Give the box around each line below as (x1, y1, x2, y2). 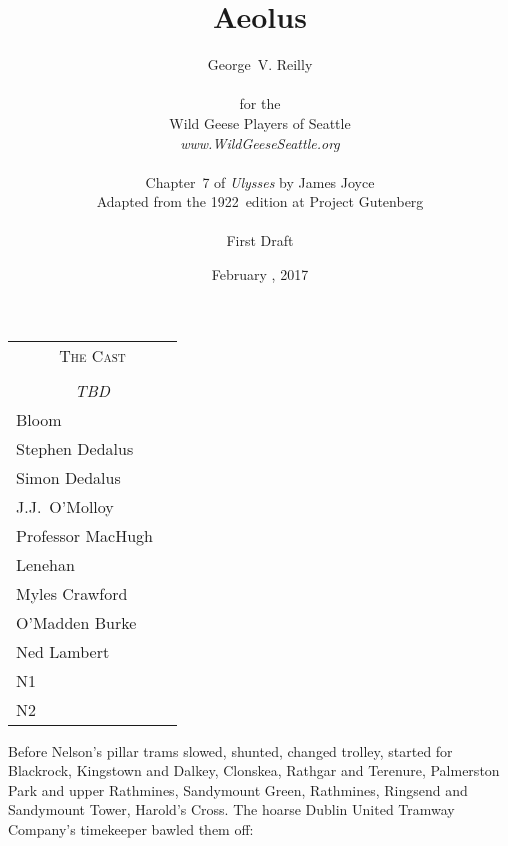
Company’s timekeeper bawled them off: (8, 819, 254, 840)
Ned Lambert (16, 639, 110, 663)
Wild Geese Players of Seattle (169, 112, 351, 133)
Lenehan (16, 552, 75, 576)
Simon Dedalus (16, 465, 121, 489)
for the (239, 93, 281, 114)
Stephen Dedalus (16, 436, 134, 460)
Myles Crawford (16, 581, 128, 605)
